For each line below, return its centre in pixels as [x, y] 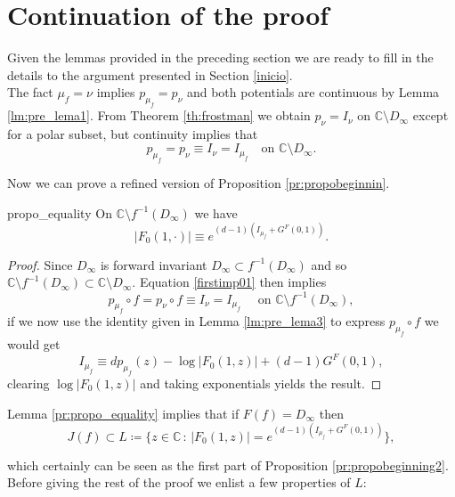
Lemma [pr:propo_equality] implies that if [123, 413]
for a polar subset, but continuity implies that [133, 133]
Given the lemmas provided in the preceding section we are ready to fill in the [220, 57]
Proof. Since [40, 264]
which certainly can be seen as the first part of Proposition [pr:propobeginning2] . [228, 464]
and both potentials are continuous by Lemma [313, 92]
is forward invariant [154, 264]
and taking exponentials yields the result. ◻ [261, 383]
